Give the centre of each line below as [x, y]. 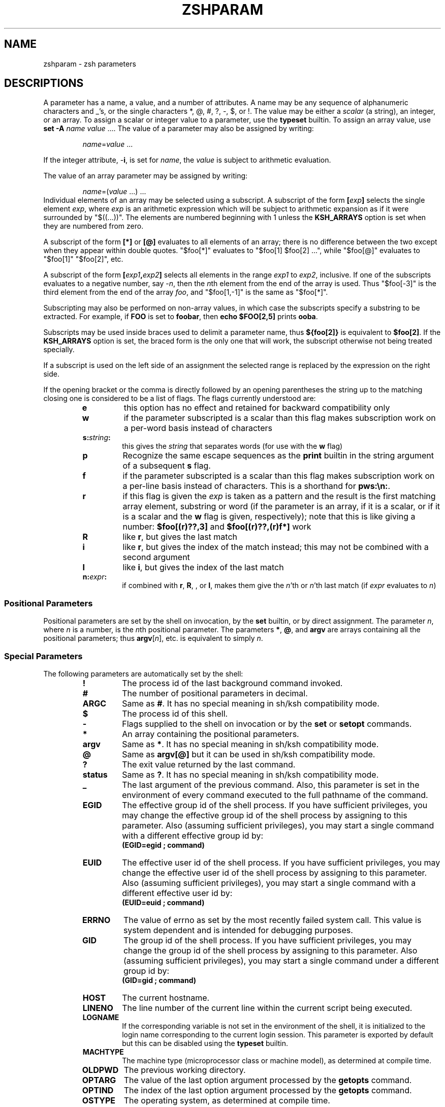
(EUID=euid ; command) [163, 902]
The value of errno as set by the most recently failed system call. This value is [272, 920]
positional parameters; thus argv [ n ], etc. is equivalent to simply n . [153, 638]
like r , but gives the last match [180, 537]
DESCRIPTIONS [44, 83]
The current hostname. [166, 997]
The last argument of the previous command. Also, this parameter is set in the [271, 785]
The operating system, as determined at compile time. [227, 1100]
